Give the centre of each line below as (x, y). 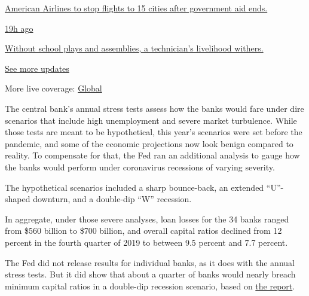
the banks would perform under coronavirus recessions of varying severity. (140, 167)
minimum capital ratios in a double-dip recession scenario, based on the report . (150, 286)
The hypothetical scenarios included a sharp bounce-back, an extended (134, 187)
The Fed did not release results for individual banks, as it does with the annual (150, 262)
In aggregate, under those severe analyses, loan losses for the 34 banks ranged (147, 219)
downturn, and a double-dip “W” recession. (112, 199)
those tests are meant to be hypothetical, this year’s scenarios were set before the (154, 132)
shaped (18, 199)
